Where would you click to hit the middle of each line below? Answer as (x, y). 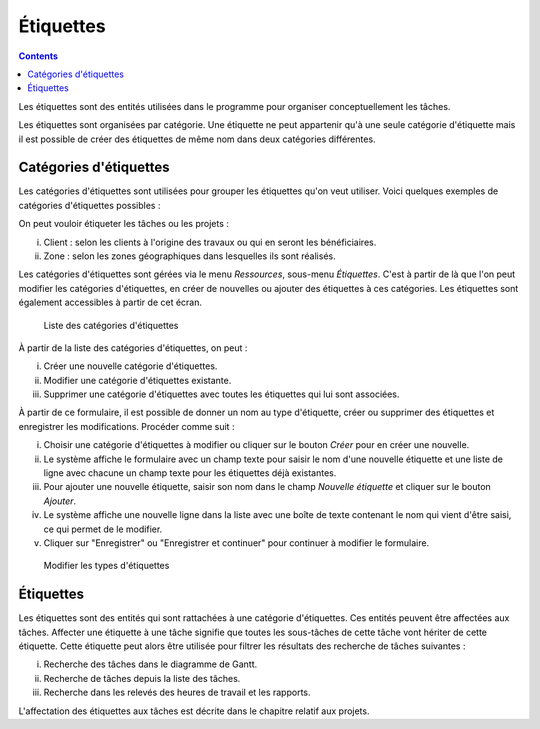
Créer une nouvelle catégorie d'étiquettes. (130, 366)
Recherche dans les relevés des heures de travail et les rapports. (177, 692)
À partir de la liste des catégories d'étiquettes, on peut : (133, 347)
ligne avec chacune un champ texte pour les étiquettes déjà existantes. (190, 473)
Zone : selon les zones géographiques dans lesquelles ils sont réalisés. (189, 256)
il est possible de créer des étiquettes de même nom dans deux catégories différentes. (197, 139)
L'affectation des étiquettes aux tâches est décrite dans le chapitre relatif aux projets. (194, 711)
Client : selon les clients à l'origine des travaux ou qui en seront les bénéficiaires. (210, 242)
